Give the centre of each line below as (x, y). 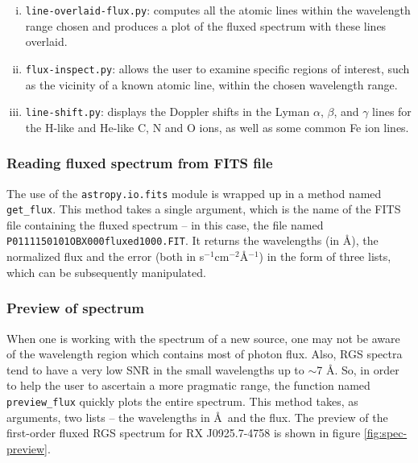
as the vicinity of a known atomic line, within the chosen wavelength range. (211, 84)
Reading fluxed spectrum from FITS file (140, 163)
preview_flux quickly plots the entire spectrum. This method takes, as (182, 401)
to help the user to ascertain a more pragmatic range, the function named (188, 385)
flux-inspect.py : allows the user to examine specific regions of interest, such (217, 68)
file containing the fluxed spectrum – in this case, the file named (165, 224)
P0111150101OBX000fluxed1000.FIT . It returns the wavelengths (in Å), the (192, 240)
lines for (392, 112)
